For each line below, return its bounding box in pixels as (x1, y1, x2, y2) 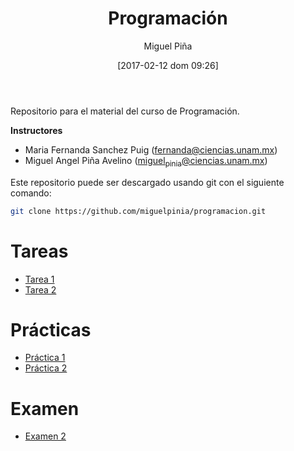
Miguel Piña (143, 40, 193, 52)
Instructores (10, 124, 63, 136)
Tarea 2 (24, 283, 57, 296)
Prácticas (10, 318, 92, 341)
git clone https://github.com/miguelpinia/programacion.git (10, 206, 267, 216)
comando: (10, 187, 52, 199)
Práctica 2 (24, 362, 68, 374)
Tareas (10, 240, 69, 262)
